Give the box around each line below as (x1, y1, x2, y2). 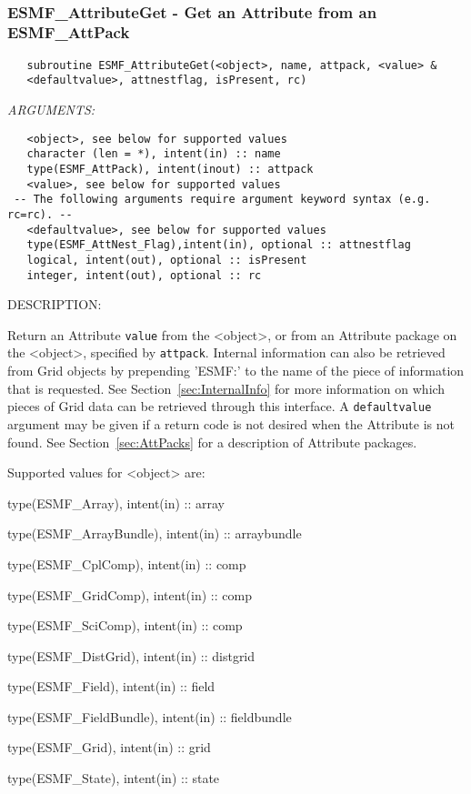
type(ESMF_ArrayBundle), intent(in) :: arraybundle (7, 524, 302, 543)
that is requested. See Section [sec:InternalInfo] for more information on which (7, 378, 446, 397)
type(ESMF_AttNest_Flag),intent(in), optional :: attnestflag (26, 238, 411, 252)
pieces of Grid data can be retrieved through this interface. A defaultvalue (7, 397, 432, 416)
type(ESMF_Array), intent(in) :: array (7, 493, 225, 512)
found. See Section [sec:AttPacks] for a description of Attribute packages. (7, 432, 417, 451)
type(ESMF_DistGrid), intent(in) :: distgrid (7, 646, 256, 665)
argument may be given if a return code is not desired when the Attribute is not (7, 414, 455, 433)
